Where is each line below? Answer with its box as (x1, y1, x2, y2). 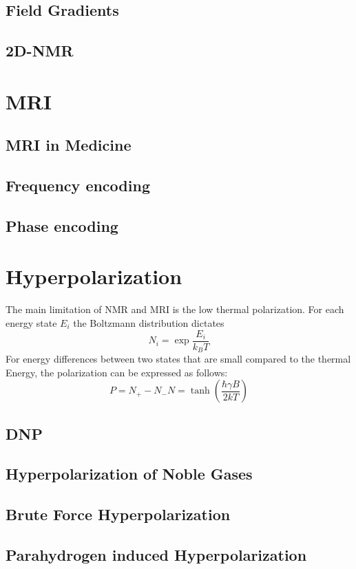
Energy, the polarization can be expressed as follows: (6, 365, 228, 379)
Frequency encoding (6, 175, 150, 196)
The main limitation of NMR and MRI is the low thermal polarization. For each (6, 302, 344, 316)
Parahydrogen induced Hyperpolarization (6, 544, 307, 566)
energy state (6, 316, 57, 330)
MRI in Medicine (6, 134, 132, 155)
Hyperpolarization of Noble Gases (6, 463, 253, 484)
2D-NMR (6, 40, 74, 61)
